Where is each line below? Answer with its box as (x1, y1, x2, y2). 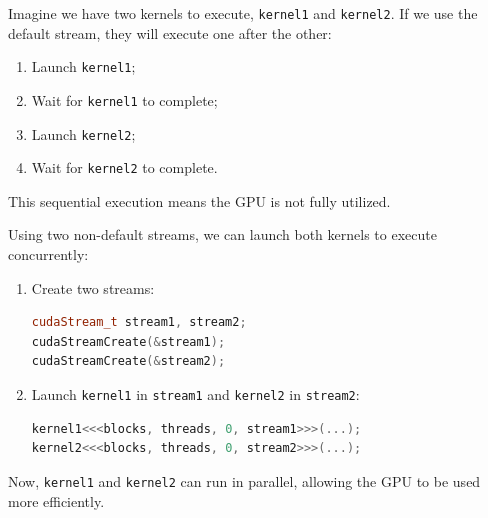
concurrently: (8, 244, 89, 265)
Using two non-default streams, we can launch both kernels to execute (8, 224, 437, 245)
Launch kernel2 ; (31, 123, 136, 144)
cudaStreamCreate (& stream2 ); (31, 354, 226, 369)
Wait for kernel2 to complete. (31, 157, 218, 178)
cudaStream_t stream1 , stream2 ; (31, 315, 247, 330)
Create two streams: (31, 277, 155, 298)
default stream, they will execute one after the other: (8, 22, 332, 43)
